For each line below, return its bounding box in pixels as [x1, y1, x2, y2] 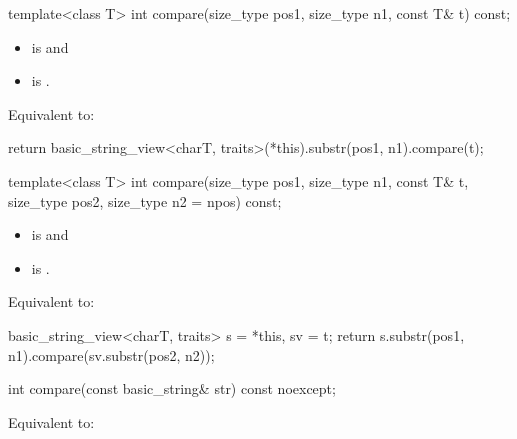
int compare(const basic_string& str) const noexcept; [8, 378, 336, 399]
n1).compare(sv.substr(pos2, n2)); [8, 344, 215, 365]
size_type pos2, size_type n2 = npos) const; [8, 190, 282, 211]
